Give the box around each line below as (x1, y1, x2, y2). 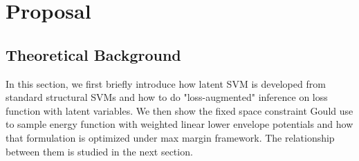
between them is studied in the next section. (6, 144, 193, 158)
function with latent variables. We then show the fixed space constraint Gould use (6, 103, 353, 117)
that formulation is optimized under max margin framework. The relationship (6, 130, 335, 144)
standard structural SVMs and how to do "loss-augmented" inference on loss (6, 90, 328, 104)
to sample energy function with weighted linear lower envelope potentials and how (6, 117, 353, 131)
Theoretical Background (6, 44, 181, 65)
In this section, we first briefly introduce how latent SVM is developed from (6, 76, 326, 91)
